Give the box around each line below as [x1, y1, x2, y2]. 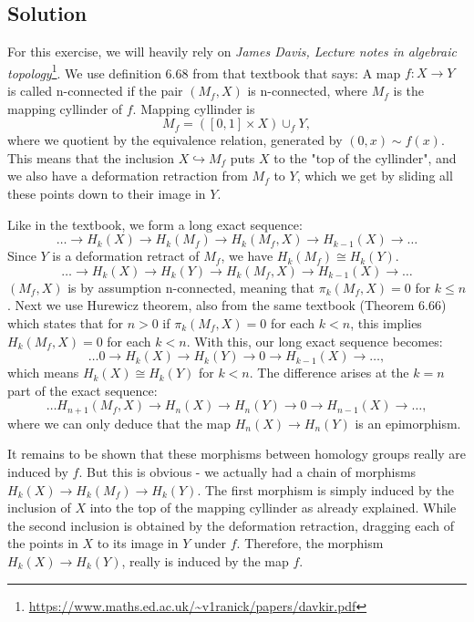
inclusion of [7, 498, 71, 517]
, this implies [350, 313, 422, 332]
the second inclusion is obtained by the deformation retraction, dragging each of [7, 515, 455, 534]
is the [393, 81, 425, 100]
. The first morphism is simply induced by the [197, 480, 454, 499]
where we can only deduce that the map [7, 413, 232, 432]
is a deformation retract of [52, 246, 200, 265]
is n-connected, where [247, 81, 367, 100]
